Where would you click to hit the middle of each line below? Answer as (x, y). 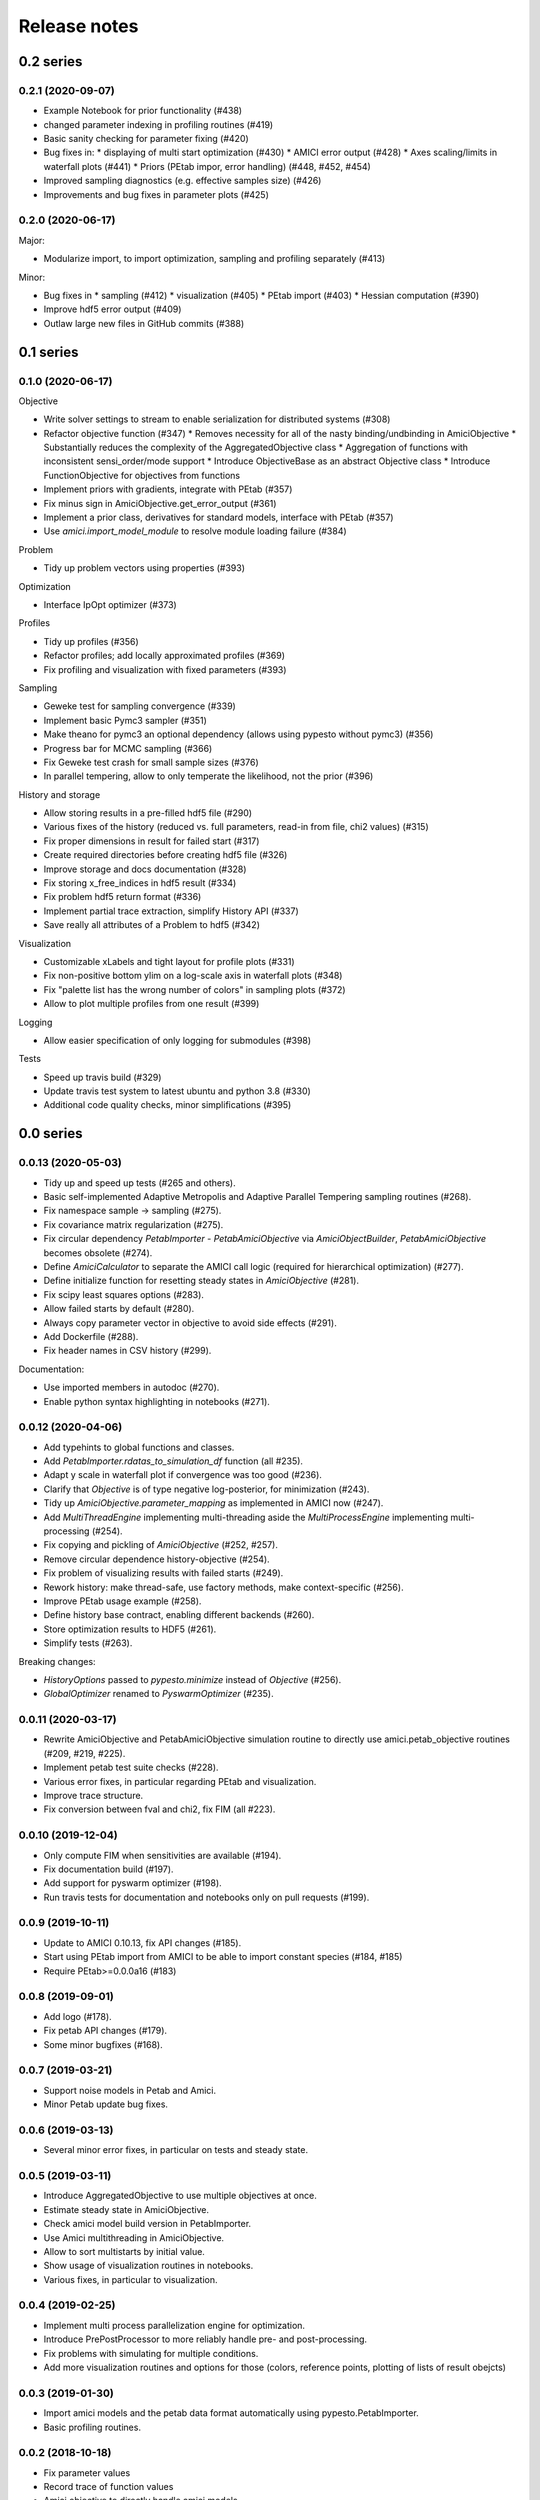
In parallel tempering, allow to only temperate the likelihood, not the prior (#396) (208, 776)
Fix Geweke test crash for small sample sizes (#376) (151, 762)
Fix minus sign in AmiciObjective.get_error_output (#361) (160, 503)
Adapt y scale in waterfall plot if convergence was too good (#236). (182, 1475)
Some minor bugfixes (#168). (103, 2044)
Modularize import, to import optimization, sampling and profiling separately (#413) (214, 259)
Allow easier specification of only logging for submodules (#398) (177, 1040)
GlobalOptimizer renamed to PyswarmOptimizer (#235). (158, 1694)
